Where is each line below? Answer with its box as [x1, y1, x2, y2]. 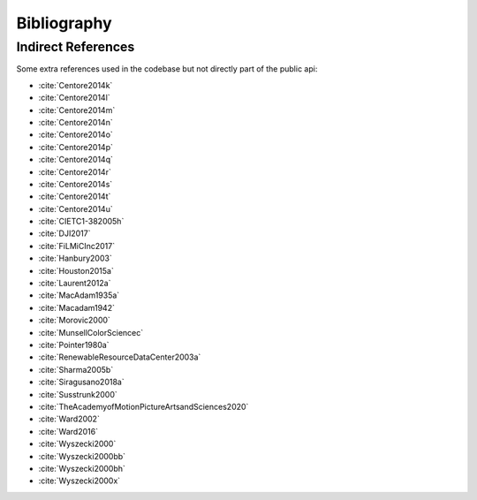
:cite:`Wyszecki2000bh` [38, 463, 125, 473]
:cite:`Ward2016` [38, 426, 99, 436]
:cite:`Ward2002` [38, 413, 101, 424]
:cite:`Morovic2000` [38, 314, 110, 326]
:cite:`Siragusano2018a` [38, 376, 125, 388]
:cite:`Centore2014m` [38, 104, 116, 115]
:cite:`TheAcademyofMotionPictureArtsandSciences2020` [38, 401, 249, 412]
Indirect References [16, 39, 135, 55]
